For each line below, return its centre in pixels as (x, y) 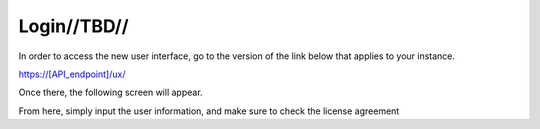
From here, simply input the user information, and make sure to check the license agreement (209, 111)
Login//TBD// (73, 26)
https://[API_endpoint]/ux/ (72, 74)
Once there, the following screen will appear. (111, 92)
